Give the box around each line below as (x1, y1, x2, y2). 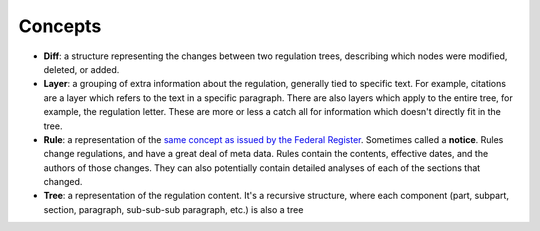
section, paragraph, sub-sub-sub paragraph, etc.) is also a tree (43, 203, 304, 215)
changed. (43, 176, 83, 188)
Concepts (18, 15, 102, 37)
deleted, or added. (43, 63, 120, 75)
